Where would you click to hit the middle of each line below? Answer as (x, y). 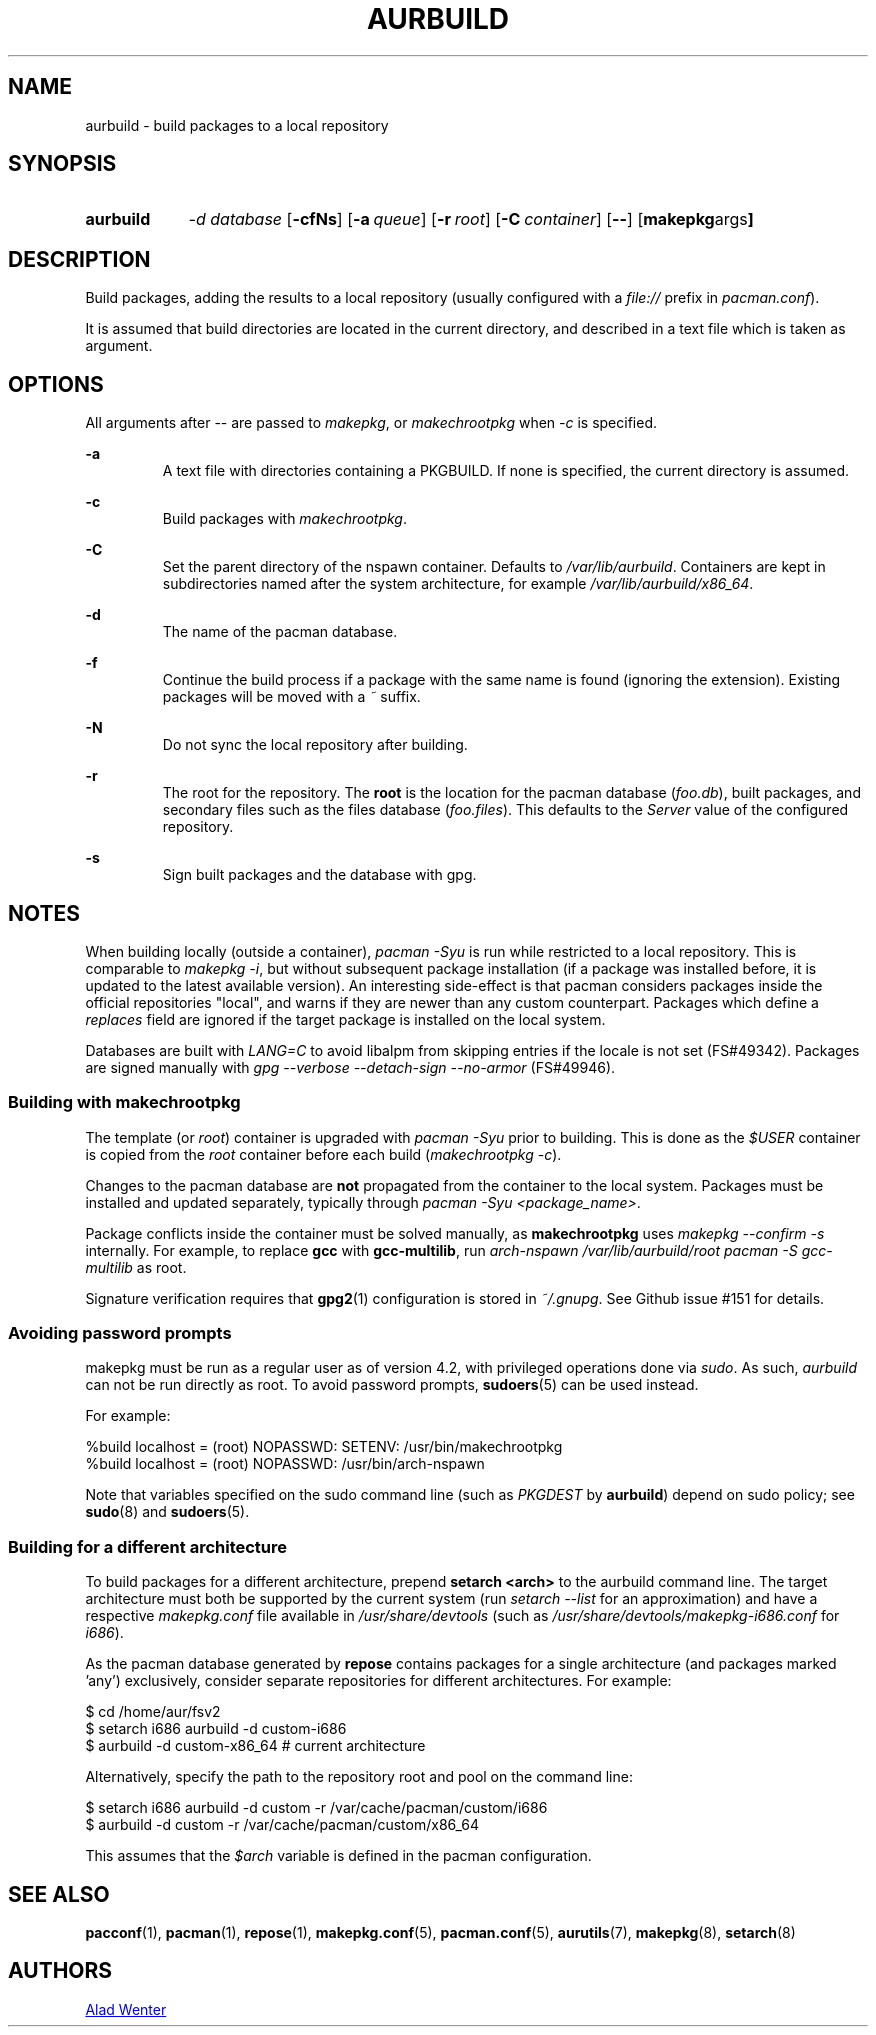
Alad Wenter (126, 2009)
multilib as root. (136, 1267)
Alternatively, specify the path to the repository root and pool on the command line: (359, 1777)
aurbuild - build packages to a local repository (237, 125)
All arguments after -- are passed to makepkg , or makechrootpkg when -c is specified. (371, 423)
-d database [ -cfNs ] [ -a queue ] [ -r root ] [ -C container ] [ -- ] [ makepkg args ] (471, 219)
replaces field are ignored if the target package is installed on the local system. (345, 1019)
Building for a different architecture (148, 1546)
